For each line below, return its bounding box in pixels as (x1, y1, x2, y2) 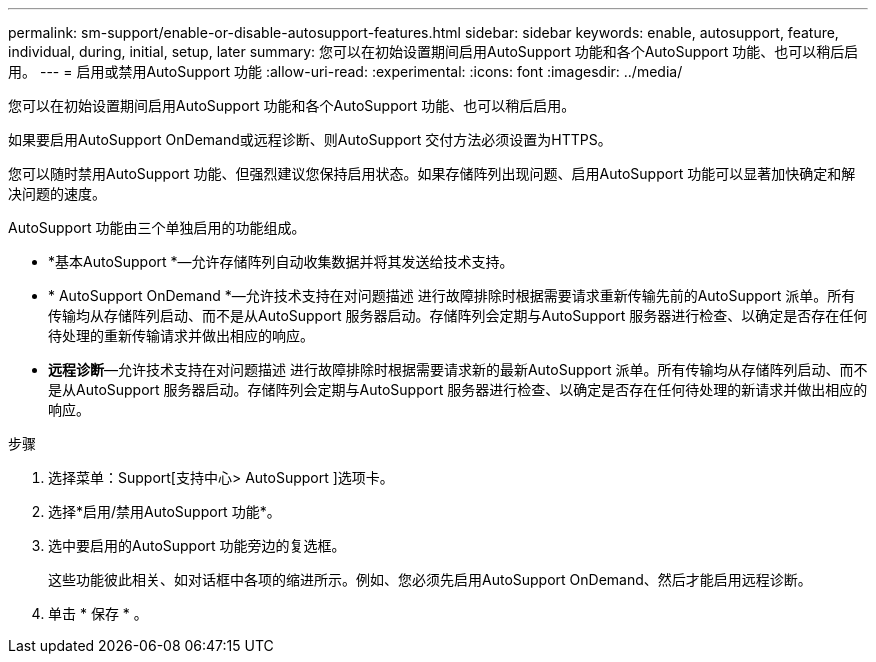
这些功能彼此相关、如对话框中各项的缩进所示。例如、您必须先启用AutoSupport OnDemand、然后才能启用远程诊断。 (48, 571, 812, 588)
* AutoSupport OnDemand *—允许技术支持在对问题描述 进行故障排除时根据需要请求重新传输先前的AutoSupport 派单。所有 (48, 287, 856, 304)
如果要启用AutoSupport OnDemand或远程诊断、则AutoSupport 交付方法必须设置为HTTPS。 (8, 131, 612, 148)
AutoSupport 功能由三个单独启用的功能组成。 (8, 219, 306, 236)
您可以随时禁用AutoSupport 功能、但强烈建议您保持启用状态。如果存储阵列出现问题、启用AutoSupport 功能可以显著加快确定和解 (8, 165, 856, 182)
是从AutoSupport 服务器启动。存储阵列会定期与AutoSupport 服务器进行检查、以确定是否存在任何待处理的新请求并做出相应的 (48, 381, 868, 398)
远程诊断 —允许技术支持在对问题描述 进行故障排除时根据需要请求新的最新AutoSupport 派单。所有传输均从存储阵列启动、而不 (48, 361, 868, 378)
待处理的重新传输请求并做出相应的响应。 (48, 327, 314, 344)
